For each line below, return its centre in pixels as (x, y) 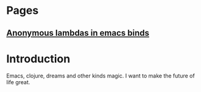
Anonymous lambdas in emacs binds (78, 33)
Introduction (38, 59)
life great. (18, 82)
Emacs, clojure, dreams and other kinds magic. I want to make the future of (100, 76)
